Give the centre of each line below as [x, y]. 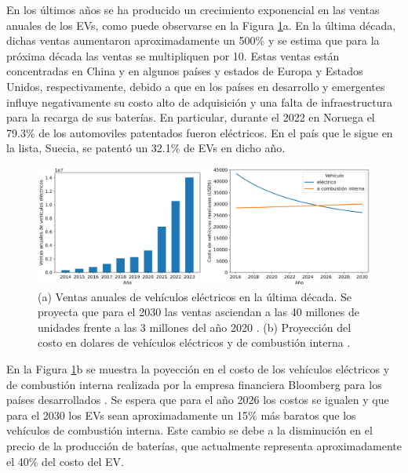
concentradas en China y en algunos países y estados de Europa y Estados [185, 71]
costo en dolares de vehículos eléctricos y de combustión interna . [194, 342]
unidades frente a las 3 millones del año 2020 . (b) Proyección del [195, 327]
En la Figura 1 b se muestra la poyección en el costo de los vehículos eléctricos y [198, 369]
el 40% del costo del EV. [65, 461]
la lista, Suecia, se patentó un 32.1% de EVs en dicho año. [146, 148]
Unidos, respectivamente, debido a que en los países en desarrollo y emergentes [196, 86]
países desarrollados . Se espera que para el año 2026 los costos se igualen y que [198, 400]
